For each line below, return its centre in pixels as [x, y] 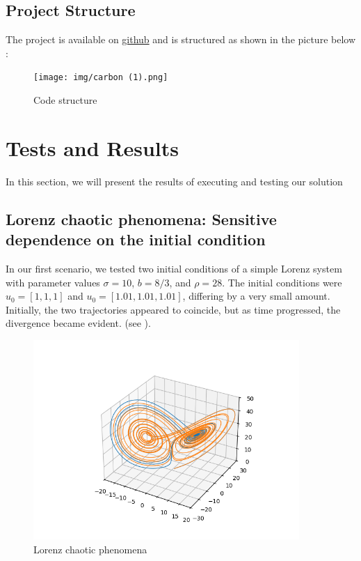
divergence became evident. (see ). [78, 323]
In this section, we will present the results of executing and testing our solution [174, 181]
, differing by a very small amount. [256, 296]
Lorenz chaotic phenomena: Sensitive [141, 218]
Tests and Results [92, 147]
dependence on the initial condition [136, 239]
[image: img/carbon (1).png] [101, 78]
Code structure [65, 100]
